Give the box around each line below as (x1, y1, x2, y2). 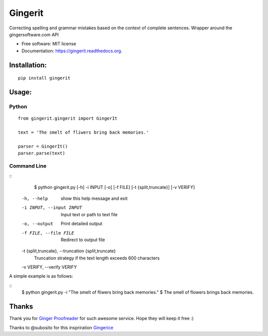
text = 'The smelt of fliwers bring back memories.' (18, 129, 149, 135)
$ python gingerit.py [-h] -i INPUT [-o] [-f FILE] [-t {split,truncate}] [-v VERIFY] (34, 184, 195, 190)
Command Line (9, 162, 47, 169)
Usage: (9, 87, 32, 96)
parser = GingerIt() (18, 143, 68, 149)
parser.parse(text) (18, 151, 66, 156)
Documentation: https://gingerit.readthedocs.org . (21, 48, 123, 54)
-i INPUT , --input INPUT (21, 205, 82, 211)
